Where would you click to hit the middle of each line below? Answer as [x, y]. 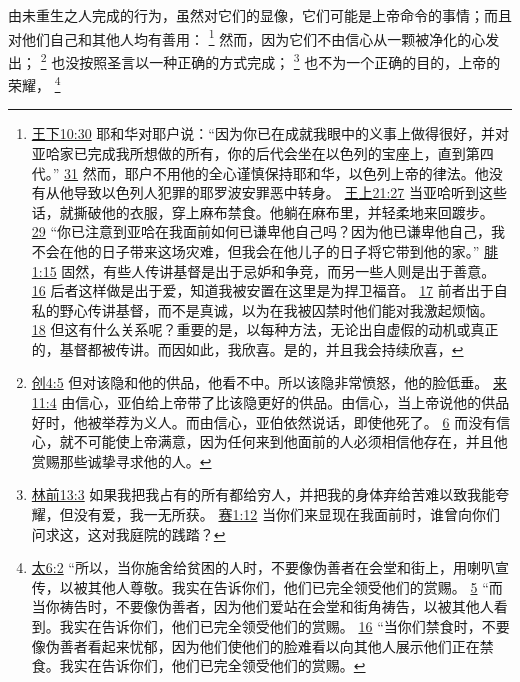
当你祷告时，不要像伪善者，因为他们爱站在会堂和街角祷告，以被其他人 [262, 606]
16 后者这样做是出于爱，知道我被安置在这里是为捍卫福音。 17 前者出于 [262, 290]
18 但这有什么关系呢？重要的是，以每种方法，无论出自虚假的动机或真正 [265, 329]
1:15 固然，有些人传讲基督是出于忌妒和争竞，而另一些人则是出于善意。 [263, 270]
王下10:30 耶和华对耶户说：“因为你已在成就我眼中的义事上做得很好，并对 [270, 133]
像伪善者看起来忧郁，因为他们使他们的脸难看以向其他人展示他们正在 [255, 645]
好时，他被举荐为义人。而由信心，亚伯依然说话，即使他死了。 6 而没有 [264, 421]
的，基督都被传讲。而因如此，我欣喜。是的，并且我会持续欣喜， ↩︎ [247, 348]
